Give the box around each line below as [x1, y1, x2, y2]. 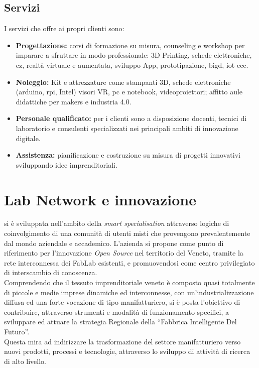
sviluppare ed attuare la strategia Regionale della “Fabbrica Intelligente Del [4, 316, 237, 327]
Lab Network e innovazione [4, 189, 196, 209]
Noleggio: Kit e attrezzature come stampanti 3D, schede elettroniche [16, 76, 231, 87]
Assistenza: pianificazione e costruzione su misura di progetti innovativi [16, 150, 240, 160]
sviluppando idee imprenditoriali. [16, 159, 117, 170]
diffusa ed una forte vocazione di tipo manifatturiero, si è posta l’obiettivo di [4, 297, 240, 307]
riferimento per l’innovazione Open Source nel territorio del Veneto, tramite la [4, 248, 243, 258]
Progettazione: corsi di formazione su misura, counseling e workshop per [16, 40, 245, 50]
